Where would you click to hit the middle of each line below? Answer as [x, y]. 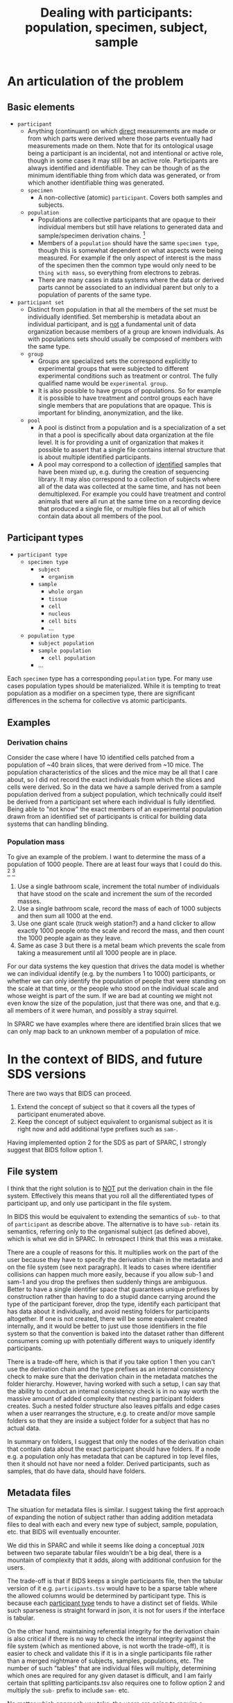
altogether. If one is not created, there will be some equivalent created [107, 1318]
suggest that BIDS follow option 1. [55, 1150]
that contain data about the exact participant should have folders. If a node [114, 1449]
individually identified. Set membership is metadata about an [114, 317]
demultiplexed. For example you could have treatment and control [132, 494]
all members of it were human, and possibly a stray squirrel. [93, 1011]
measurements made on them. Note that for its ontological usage [120, 146]
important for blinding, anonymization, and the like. [111, 413]
